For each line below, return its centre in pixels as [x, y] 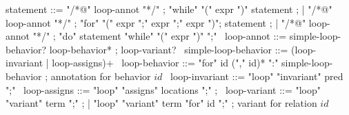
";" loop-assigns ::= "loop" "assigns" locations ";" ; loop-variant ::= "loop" [163, 89]
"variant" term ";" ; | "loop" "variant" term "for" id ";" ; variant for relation [161, 103]
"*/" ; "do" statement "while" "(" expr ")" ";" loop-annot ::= [160, 36]
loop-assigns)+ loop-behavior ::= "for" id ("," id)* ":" [165, 63]
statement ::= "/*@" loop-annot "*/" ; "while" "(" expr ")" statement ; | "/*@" [169, 9]
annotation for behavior [101, 76]
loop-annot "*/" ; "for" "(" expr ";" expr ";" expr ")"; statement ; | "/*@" [156, 22]
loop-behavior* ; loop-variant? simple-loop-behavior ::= [169, 49]
